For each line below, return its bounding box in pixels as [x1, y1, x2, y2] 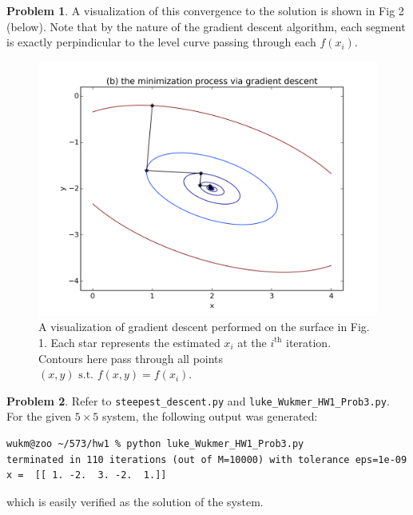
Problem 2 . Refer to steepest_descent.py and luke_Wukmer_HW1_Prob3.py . [6, 392, 390, 409]
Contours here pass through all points [38, 349, 224, 366]
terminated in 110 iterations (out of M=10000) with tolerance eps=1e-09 [6, 453, 407, 465]
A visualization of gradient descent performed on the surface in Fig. [38, 318, 370, 335]
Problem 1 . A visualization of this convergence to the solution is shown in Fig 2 [6, 2, 404, 18]
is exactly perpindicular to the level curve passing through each [6, 34, 316, 50]
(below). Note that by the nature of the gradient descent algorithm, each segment [6, 18, 406, 34]
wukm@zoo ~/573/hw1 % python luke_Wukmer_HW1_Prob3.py [6, 438, 304, 449]
